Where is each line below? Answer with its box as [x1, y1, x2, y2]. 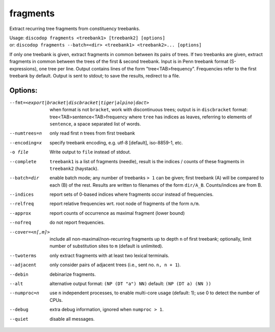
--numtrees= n [9, 131, 42, 136]
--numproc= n [9, 290, 39, 296]
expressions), [9, 65, 38, 71]
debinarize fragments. [49, 271, 96, 277]
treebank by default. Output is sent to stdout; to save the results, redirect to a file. [9, 72, 180, 79]
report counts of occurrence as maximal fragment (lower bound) [49, 210, 185, 216]
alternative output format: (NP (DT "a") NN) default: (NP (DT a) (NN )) [49, 280, 211, 287]
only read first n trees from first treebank [49, 130, 135, 136]
